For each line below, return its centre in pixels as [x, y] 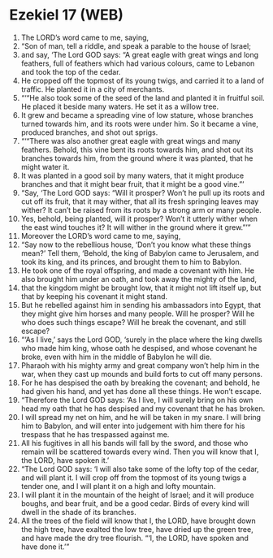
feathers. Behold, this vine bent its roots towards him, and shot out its [137, 149]
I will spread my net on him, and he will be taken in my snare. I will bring [141, 417]
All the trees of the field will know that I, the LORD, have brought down [138, 521]
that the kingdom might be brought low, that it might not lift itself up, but [141, 288]
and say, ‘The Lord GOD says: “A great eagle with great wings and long [140, 54]
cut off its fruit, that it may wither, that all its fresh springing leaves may [140, 201]
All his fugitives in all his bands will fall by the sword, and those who [134, 443]
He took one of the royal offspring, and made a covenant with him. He [138, 270]
